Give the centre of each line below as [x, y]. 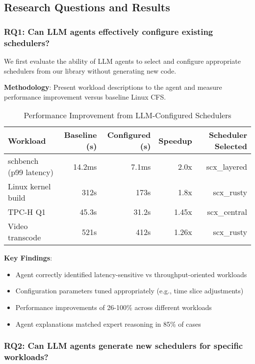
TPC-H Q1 [27, 212]
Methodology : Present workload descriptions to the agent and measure [113, 87]
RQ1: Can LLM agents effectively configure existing [109, 31]
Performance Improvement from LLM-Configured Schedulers [127, 115]
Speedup [175, 140]
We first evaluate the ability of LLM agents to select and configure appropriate [122, 61]
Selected [231, 146]
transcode [25, 237]
